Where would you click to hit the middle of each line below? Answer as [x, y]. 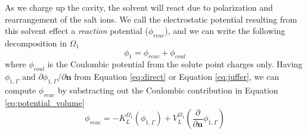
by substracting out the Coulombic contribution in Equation [168, 90]
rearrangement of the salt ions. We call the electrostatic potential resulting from [151, 19]
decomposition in [36, 43]
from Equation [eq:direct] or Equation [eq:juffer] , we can [176, 77]
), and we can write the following [225, 31]
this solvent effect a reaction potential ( [77, 31]
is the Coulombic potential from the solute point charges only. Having [175, 64]
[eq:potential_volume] [45, 102]
